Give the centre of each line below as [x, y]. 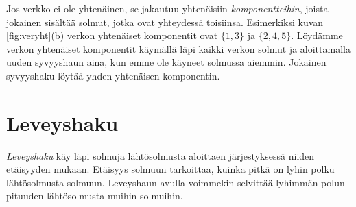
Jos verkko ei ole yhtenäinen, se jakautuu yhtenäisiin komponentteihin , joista [167, 8]
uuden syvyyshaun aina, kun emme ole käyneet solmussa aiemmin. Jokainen [166, 62]
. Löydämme [317, 35]
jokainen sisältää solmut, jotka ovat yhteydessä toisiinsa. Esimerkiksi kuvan [165, 22]
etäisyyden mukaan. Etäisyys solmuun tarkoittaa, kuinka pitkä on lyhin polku [170, 169]
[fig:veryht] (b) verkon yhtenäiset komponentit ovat [112, 35]
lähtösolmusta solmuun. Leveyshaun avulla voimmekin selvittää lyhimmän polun [176, 182]
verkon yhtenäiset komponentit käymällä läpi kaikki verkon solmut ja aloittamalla [178, 48]
